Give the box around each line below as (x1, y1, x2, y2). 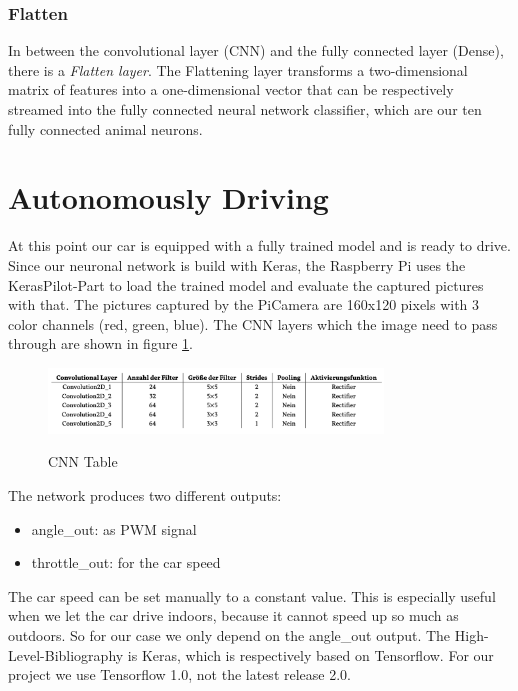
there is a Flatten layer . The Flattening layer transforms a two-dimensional (8, 59, 468, 80)
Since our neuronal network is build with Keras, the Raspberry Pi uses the (8, 254, 466, 275)
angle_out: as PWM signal (31, 518, 197, 539)
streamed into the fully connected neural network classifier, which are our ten (8, 99, 482, 119)
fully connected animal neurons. (8, 118, 203, 139)
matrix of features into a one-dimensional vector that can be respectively (8, 79, 454, 100)
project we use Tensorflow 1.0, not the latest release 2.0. (8, 664, 351, 685)
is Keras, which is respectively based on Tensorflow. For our (127, 644, 494, 665)
